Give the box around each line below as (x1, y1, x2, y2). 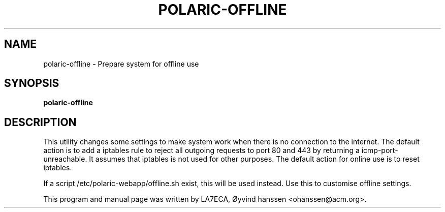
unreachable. (43, 155, 87, 164)
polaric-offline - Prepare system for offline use (43, 59, 199, 68)
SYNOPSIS (4, 77, 59, 90)
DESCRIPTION (4, 115, 77, 129)
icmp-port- (361, 146, 398, 155)
